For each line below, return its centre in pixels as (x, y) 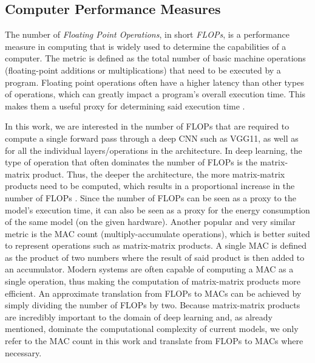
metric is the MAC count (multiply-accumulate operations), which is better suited (157, 233)
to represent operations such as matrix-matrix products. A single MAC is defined (156, 245)
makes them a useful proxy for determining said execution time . (125, 105)
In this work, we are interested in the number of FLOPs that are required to (147, 126)
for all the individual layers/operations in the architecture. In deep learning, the (154, 150)
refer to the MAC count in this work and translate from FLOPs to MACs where (154, 341)
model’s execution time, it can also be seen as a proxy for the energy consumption (157, 209)
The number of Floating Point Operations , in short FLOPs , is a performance (147, 34)
